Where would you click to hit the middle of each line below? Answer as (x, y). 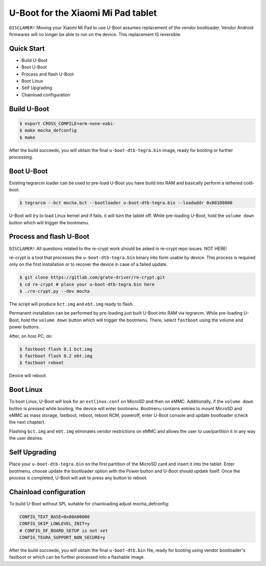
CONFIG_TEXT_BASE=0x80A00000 (55, 517)
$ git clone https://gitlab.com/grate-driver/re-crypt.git (92, 278)
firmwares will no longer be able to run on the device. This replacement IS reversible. (95, 34)
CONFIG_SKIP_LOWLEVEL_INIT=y (55, 524)
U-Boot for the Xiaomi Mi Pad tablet (83, 13)
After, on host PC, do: (31, 336)
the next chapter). (27, 422)
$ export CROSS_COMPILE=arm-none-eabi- (67, 124)
